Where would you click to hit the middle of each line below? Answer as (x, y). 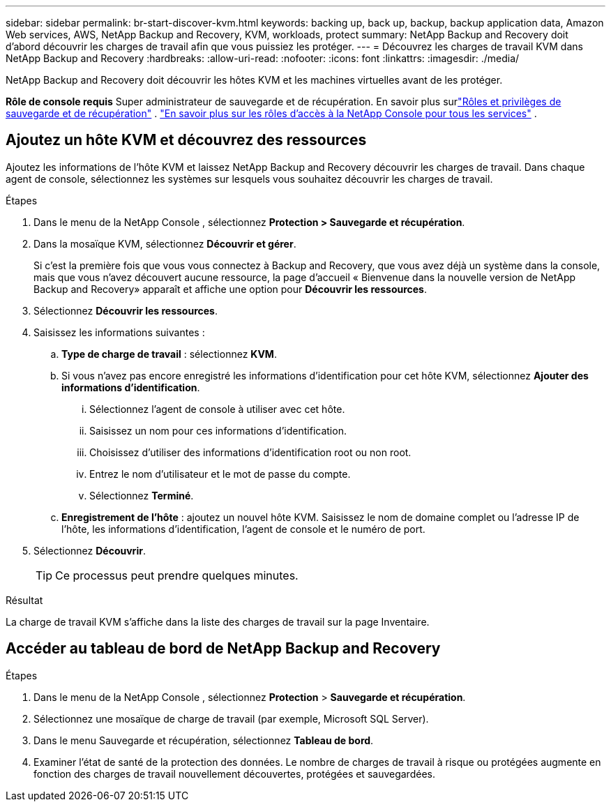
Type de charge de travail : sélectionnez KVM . (169, 354)
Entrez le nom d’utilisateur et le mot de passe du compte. (220, 474)
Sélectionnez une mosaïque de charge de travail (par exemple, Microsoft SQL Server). (231, 718)
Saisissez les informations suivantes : (119, 332)
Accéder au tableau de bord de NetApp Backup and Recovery (223, 649)
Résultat (24, 600)
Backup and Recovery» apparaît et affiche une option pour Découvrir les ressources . (231, 289)
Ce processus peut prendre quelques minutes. (177, 575)
